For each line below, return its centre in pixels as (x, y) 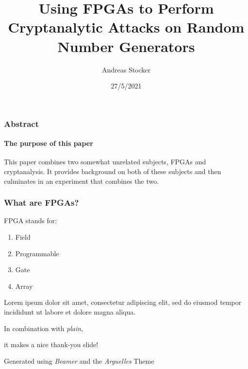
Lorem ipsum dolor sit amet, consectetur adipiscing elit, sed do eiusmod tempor (123, 302)
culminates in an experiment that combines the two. (82, 181)
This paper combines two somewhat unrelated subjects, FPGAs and (105, 162)
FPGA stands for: (31, 220)
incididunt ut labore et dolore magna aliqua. (70, 311)
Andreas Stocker (126, 69)
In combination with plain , (44, 328)
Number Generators (126, 46)
